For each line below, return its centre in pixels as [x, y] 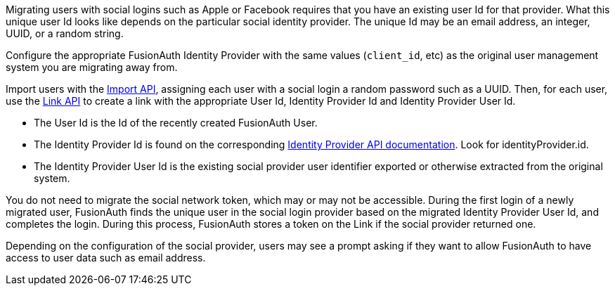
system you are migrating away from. [92, 67]
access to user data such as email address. [106, 258]
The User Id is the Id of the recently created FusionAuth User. [176, 123]
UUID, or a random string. [65, 33]
